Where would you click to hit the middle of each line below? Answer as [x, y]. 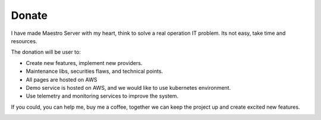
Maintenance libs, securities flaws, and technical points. [95, 72]
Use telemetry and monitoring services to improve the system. [102, 96]
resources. [24, 41]
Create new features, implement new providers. [84, 63]
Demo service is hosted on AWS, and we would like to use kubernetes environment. [128, 87]
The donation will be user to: [46, 52]
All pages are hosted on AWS [62, 79]
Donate [29, 15]
